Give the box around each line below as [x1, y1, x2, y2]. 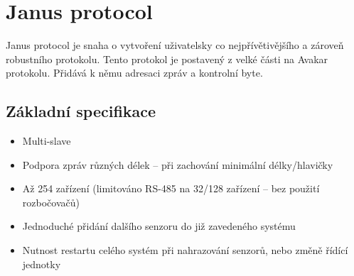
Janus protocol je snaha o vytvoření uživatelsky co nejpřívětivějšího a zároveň [6, 38, 344, 53]
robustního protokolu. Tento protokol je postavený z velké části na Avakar [6, 51, 328, 66]
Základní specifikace [6, 100, 156, 122]
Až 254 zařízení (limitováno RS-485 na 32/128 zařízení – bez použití [22, 181, 320, 196]
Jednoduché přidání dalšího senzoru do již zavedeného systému [22, 219, 296, 233]
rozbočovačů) [22, 194, 80, 209]
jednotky [22, 256, 61, 271]
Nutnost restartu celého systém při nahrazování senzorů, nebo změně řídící [22, 243, 348, 258]
